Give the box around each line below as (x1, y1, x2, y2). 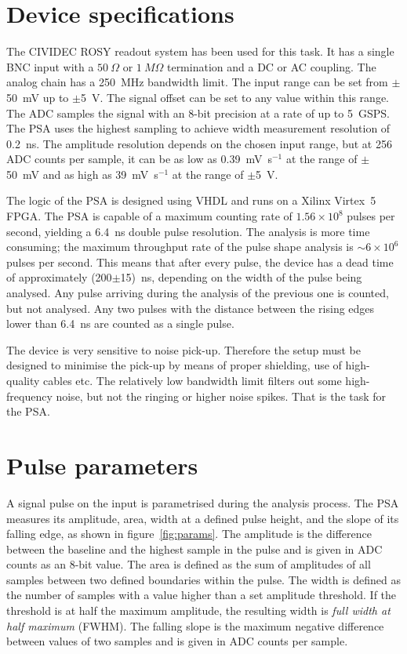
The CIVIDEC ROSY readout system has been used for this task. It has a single (6, 43, 394, 60)
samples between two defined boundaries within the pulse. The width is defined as (6, 571, 401, 587)
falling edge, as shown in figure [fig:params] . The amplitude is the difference (6, 525, 372, 542)
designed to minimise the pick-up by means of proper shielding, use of (6, 357, 342, 373)
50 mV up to (6, 89, 69, 105)
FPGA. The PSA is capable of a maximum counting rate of (6, 208, 293, 224)
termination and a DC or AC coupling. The (166, 58, 376, 74)
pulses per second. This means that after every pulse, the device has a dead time (6, 253, 394, 270)
